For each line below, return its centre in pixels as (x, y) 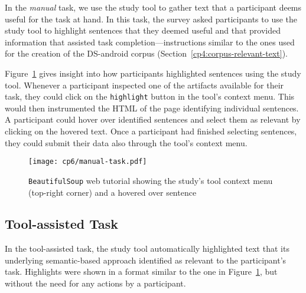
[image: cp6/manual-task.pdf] (88, 162)
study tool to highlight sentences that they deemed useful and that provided (143, 30)
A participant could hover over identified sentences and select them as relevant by (153, 119)
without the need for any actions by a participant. (95, 283)
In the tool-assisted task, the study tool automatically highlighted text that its (147, 248)
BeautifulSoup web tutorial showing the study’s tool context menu (151, 180)
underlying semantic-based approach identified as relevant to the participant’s (146, 260)
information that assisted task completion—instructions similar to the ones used (150, 42)
